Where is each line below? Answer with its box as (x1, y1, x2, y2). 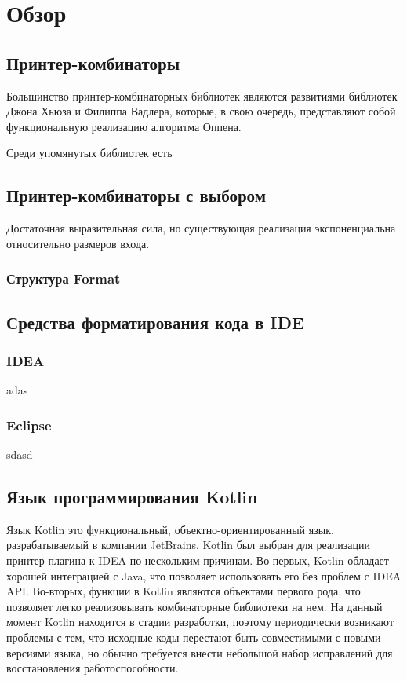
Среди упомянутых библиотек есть (6, 145, 173, 161)
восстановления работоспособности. (6, 660, 179, 676)
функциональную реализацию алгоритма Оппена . (6, 118, 242, 134)
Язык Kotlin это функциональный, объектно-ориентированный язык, (6, 521, 334, 537)
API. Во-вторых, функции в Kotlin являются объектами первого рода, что (6, 583, 361, 599)
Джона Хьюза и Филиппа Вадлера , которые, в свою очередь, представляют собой (6, 103, 396, 119)
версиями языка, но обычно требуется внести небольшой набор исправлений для (6, 644, 393, 661)
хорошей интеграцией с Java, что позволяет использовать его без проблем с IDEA (6, 567, 402, 584)
